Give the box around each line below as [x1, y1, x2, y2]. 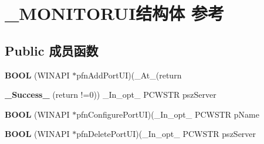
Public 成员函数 [5, 41, 99, 59]
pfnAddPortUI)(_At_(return [76, 68, 182, 81]
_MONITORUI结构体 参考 [5, 1, 225, 25]
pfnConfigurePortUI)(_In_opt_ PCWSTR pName [76, 108, 259, 120]
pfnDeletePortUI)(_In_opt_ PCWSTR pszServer [76, 128, 256, 140]
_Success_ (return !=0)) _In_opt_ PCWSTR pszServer [5, 88, 216, 101]
